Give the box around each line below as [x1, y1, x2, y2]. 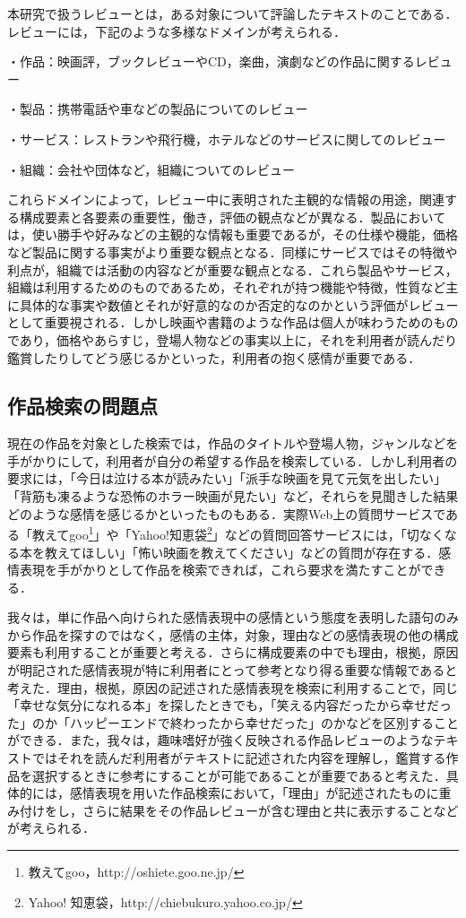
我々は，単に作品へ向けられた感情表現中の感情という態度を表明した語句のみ [7, 608, 459, 627]
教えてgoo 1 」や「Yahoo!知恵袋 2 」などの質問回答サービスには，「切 [31, 523, 419, 543]
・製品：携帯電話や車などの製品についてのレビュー [7, 100, 308, 118]
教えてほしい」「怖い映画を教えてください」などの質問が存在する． [44, 542, 439, 561]
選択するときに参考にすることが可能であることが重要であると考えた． [31, 766, 446, 784]
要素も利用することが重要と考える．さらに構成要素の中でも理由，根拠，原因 [7, 643, 459, 662]
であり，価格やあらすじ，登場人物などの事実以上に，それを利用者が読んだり [7, 330, 457, 349]
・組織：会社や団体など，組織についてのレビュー [7, 160, 295, 178]
